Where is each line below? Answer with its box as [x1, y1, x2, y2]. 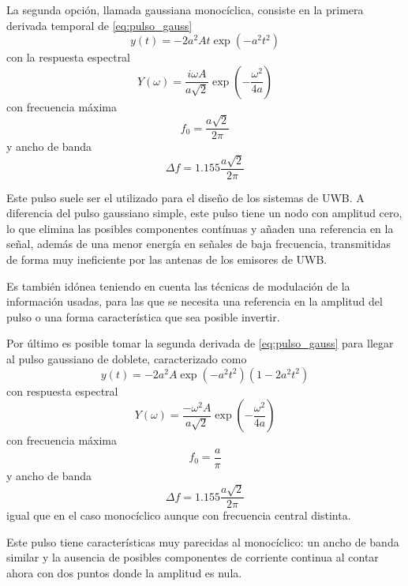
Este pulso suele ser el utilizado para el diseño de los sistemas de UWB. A [6, 189, 365, 205]
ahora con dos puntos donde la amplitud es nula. [6, 565, 242, 581]
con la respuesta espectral [6, 49, 131, 66]
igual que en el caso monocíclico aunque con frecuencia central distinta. [6, 507, 351, 524]
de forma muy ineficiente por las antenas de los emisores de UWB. [6, 251, 328, 268]
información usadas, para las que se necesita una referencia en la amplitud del [6, 293, 383, 310]
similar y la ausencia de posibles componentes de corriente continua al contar [6, 549, 379, 565]
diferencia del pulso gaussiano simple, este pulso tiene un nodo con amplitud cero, [6, 205, 402, 221]
